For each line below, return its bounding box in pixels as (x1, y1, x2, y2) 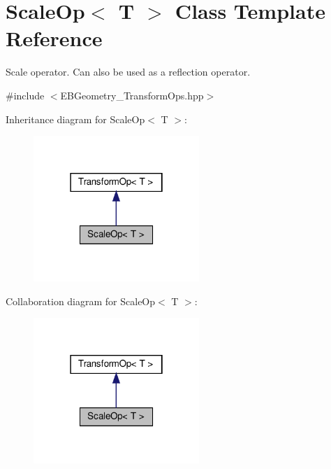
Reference (6, 24, 103, 52)
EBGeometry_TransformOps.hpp (60, 87, 204, 102)
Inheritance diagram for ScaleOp (6, 111, 145, 126)
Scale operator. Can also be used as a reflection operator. (6, 64, 251, 79)
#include (6, 87, 45, 102)
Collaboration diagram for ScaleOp (6, 293, 156, 308)
